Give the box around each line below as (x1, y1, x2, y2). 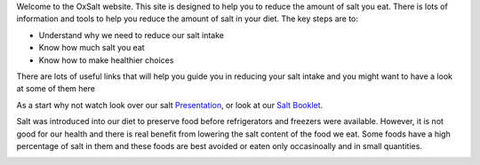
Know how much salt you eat (38, 43, 146, 53)
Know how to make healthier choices (38, 54, 174, 66)
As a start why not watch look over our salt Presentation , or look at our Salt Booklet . (16, 99, 324, 110)
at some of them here (16, 83, 95, 94)
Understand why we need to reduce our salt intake (38, 29, 224, 40)
